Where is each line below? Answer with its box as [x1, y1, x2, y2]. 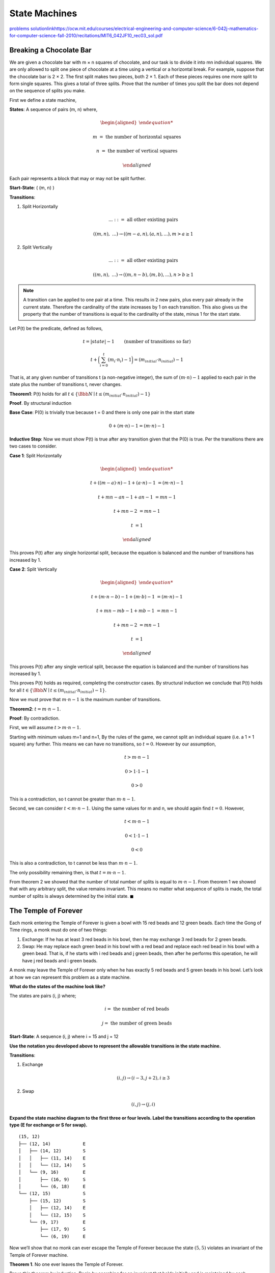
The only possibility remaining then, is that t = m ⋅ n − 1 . [9, 869, 126, 875]
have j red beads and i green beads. [22, 957, 98, 963]
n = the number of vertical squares [96, 148, 178, 154]
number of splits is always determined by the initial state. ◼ [9, 893, 134, 899]
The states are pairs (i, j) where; [9, 993, 76, 999]
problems [9, 25, 30, 32]
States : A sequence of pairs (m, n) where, [9, 106, 98, 113]
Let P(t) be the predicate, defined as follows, [9, 325, 103, 331]
